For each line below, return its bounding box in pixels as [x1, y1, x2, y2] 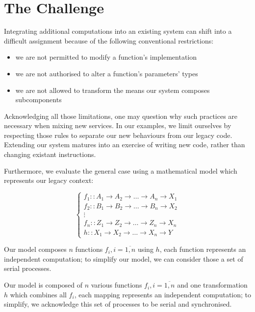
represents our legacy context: [4, 175, 94, 185]
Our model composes [4, 244, 67, 254]
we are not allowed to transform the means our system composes [15, 85, 210, 95]
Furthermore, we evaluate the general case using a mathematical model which [4, 165, 237, 176]
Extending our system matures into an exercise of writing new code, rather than [4, 139, 245, 150]
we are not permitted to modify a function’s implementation [15, 52, 197, 62]
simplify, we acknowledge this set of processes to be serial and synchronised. [4, 299, 232, 309]
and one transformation [177, 280, 248, 290]
